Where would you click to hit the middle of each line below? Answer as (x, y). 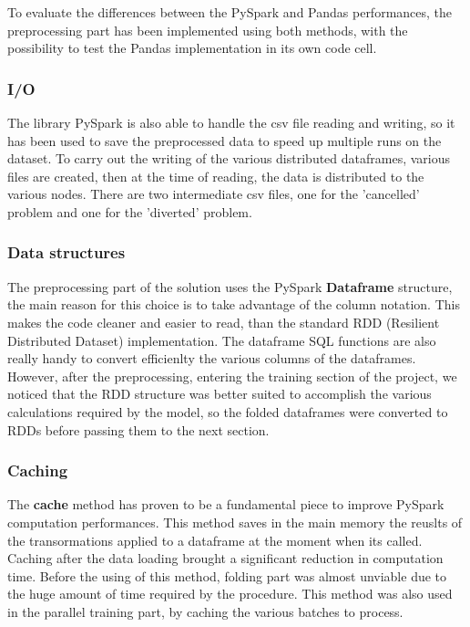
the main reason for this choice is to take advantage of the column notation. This (234, 304)
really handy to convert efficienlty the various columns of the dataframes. (212, 358)
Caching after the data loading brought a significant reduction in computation (225, 558)
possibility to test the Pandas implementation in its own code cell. (192, 48)
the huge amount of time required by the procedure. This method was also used (230, 594)
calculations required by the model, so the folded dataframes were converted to (228, 411)
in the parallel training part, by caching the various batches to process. (205, 611)
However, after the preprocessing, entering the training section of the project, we (232, 376)
